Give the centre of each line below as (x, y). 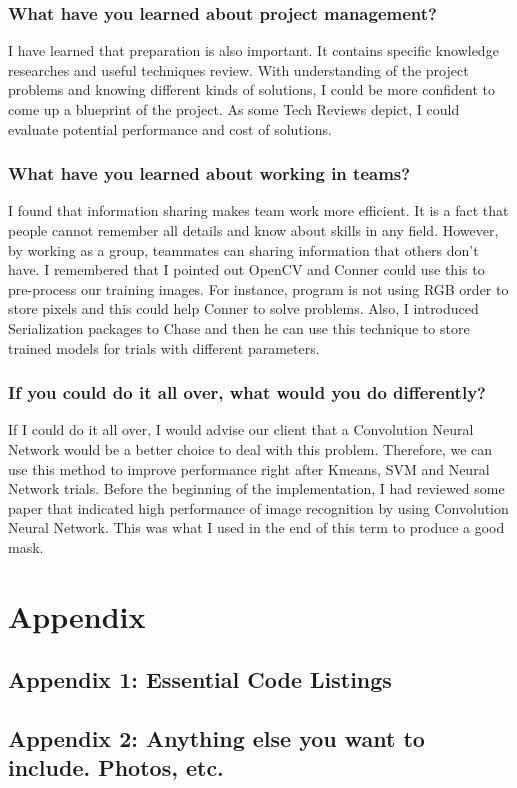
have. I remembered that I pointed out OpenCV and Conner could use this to (246, 269)
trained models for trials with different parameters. (164, 347)
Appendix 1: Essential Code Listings (200, 679)
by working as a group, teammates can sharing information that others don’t (243, 249)
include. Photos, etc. (116, 767)
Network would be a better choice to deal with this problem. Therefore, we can (250, 448)
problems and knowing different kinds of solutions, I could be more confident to (251, 89)
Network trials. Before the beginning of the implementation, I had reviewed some (256, 488)
